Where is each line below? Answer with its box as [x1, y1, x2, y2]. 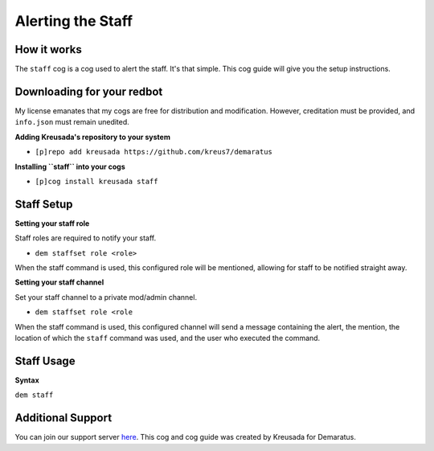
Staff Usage [14, 354, 76, 367]
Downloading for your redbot [14, 84, 163, 98]
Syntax [14, 375, 39, 385]
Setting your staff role [14, 218, 90, 228]
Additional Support [14, 411, 113, 425]
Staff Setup [14, 197, 73, 211]
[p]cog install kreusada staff [35, 177, 158, 186]
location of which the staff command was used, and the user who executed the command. [14, 333, 321, 342]
